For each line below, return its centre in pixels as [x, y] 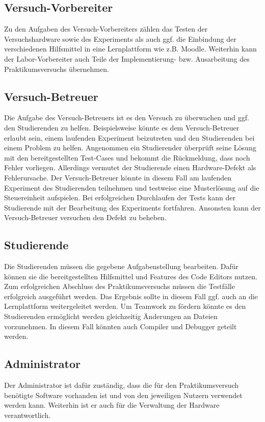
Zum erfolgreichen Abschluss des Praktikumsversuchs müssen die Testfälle [120, 286]
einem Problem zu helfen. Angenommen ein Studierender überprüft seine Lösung [130, 148]
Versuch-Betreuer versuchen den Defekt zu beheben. [85, 217]
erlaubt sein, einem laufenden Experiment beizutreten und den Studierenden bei [129, 137]
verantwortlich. [28, 415]
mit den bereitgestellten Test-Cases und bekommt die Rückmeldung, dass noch [127, 157]
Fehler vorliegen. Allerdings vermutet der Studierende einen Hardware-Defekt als [130, 167]
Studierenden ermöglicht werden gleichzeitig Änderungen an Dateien [111, 316]
